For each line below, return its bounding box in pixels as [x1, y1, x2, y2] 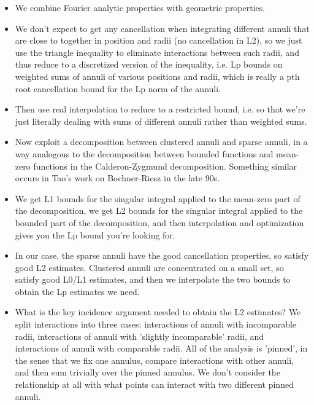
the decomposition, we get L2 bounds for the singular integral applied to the [15, 204, 303, 217]
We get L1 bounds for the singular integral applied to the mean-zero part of [15, 192, 301, 205]
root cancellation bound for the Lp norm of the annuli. [15, 82, 221, 95]
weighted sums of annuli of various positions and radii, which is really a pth [15, 69, 300, 82]
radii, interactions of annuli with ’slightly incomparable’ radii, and [15, 329, 264, 342]
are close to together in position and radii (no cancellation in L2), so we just [15, 34, 302, 47]
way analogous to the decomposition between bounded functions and [15, 147, 274, 160]
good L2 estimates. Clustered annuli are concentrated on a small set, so [15, 261, 284, 273]
